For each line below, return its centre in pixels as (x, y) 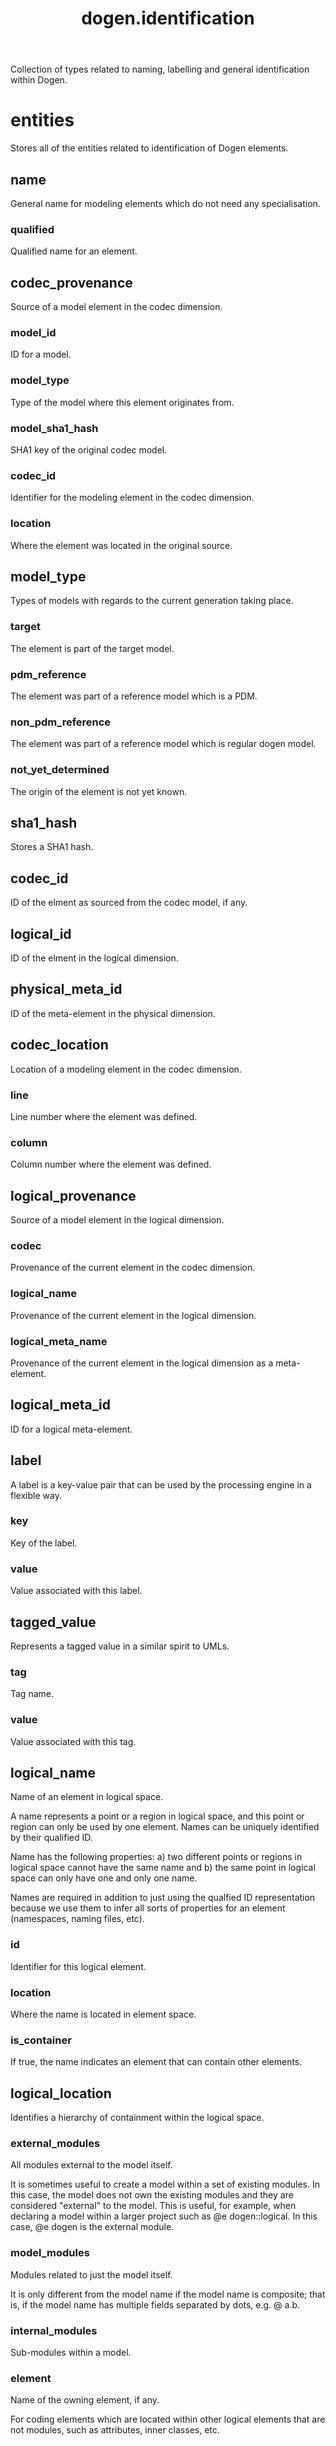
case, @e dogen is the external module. (92, 2227)
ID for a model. (41, 354)
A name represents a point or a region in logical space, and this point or (157, 1816)
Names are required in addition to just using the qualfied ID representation (163, 1898)
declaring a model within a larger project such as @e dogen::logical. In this (164, 2216)
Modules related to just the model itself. (91, 2274)
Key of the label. (44, 1543)
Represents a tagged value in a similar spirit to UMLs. (120, 1646)
